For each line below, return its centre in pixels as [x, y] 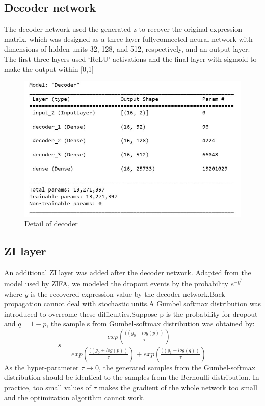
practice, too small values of [48, 387]
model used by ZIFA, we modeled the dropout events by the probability [116, 284]
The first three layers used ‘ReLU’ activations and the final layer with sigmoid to [130, 58]
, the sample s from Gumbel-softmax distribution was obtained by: [151, 324]
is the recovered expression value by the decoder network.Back [128, 293]
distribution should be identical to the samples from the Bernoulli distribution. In [132, 377]
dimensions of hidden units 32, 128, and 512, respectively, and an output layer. [127, 49]
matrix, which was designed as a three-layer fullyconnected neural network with [128, 39]
